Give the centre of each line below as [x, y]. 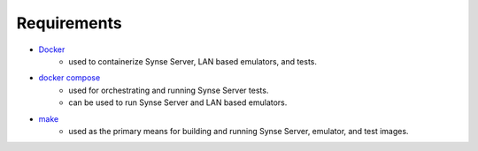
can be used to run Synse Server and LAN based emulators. [178, 102]
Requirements [69, 23]
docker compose [69, 78]
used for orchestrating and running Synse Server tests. [169, 90]
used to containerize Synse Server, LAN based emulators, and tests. [193, 61]
